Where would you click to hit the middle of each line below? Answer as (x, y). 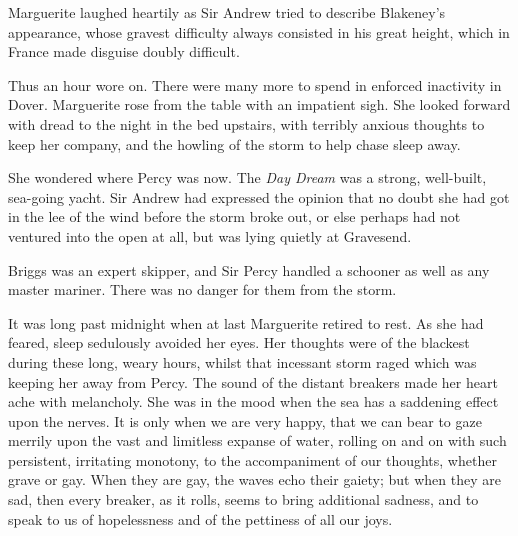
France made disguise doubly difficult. (124, 51)
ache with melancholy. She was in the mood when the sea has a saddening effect (253, 401)
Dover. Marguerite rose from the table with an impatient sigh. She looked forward (259, 104)
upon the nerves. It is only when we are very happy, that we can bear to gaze (245, 420)
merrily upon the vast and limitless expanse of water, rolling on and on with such (257, 440)
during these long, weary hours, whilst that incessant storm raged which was (242, 361)
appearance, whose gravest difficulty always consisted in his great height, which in (259, 31)
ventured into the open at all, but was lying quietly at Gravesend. (210, 235)
